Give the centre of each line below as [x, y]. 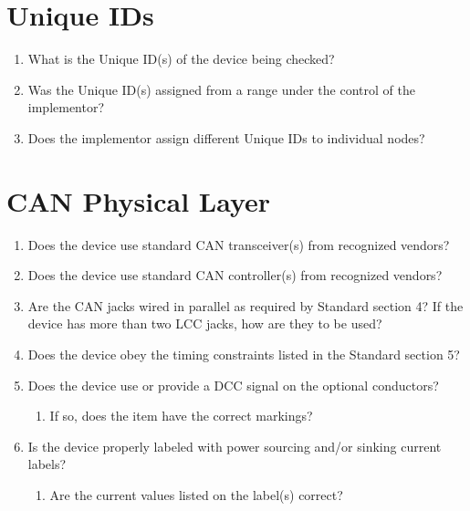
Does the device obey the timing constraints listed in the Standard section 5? [244, 354]
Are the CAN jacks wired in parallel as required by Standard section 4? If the [245, 305]
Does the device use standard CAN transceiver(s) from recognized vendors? [239, 244]
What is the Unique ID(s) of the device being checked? [181, 59]
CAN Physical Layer [139, 200]
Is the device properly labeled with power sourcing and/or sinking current [235, 446]
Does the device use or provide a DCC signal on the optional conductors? [233, 385]
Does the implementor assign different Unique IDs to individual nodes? [226, 137]
